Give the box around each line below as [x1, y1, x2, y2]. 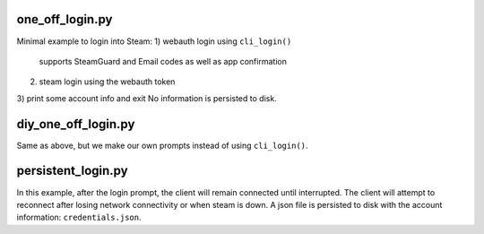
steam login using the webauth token [39, 76, 176, 87]
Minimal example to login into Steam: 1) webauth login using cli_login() [16, 36, 292, 47]
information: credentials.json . [16, 212, 142, 223]
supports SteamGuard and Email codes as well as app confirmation [39, 56, 287, 66]
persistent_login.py [16, 163, 129, 178]
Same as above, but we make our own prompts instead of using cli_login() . [16, 140, 308, 151]
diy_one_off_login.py [16, 117, 135, 132]
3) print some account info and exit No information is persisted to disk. [16, 92, 277, 103]
